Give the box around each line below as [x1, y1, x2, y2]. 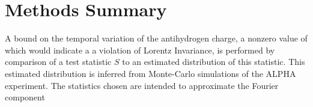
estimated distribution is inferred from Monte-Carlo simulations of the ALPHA [5, 67, 296, 79]
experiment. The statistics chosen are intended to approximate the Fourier [5, 79, 279, 91]
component [5, 91, 45, 103]
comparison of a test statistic [5, 55, 112, 68]
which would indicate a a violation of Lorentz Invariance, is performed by [5, 43, 275, 56]
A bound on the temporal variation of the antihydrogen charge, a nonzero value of [5, 32, 308, 44]
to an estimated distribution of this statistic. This [122, 55, 305, 68]
